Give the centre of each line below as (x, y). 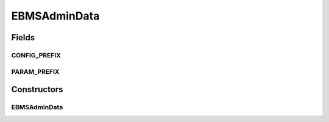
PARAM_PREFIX (35, 71)
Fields (23, 38)
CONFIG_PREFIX (36, 55)
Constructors (37, 89)
